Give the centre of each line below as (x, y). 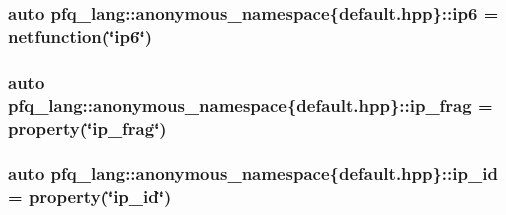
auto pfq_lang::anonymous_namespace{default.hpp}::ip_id (253, 173)
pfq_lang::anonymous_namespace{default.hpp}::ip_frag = (250, 104)
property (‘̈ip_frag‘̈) (87, 127)
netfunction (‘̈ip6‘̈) (80, 35)
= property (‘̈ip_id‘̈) (90, 196)
